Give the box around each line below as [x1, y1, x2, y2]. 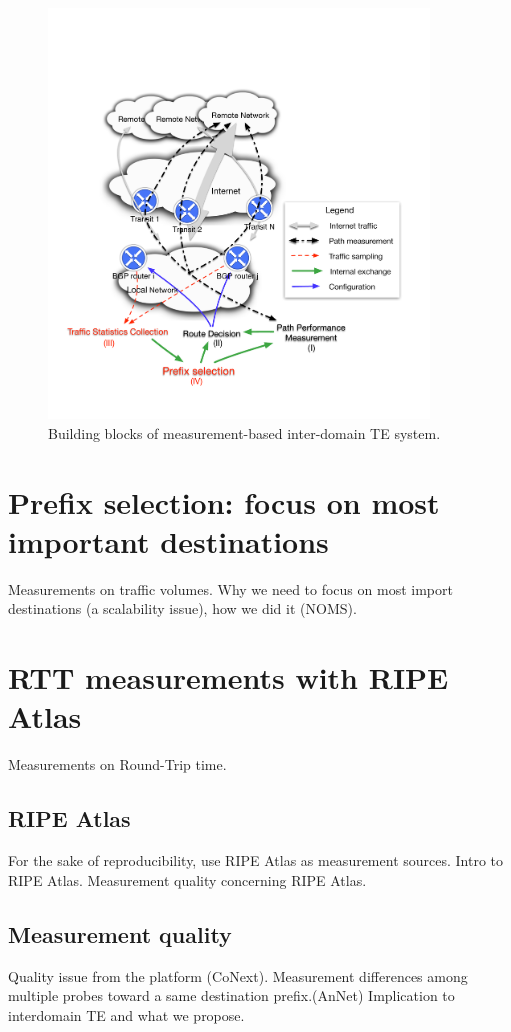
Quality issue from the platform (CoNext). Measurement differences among [8, 965, 468, 986]
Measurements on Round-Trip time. [8, 754, 227, 775]
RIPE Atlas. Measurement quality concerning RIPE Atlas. [8, 869, 367, 890]
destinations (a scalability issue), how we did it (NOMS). [8, 598, 357, 619]
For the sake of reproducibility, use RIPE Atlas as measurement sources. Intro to [8, 850, 504, 871]
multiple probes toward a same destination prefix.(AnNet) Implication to [8, 985, 455, 1006]
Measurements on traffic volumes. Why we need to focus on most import [8, 578, 453, 599]
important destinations [8, 520, 329, 561]
